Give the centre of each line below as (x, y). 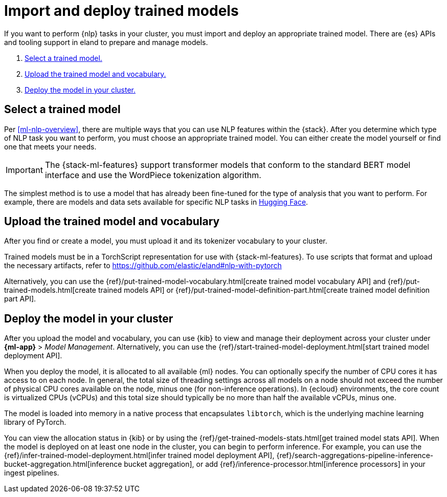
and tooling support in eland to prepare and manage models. (106, 42)
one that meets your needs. (50, 146)
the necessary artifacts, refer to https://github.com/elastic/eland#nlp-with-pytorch (143, 266)
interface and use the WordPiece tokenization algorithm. (153, 175)
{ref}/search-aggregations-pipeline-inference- (355, 456)
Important (24, 170)
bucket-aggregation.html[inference (63, 464)
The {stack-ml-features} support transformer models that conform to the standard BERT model (228, 165)
